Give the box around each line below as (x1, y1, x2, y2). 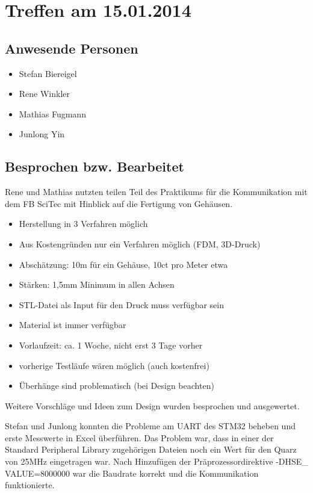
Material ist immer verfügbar (19, 318, 126, 331)
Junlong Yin (19, 128, 65, 140)
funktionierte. (5, 479, 55, 491)
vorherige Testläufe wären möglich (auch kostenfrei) (19, 359, 209, 371)
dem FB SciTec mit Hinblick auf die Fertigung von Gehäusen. (5, 197, 233, 209)
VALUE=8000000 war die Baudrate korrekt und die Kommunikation (5, 467, 259, 479)
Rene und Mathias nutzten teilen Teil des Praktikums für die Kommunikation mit (5, 185, 308, 198)
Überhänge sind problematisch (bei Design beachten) (19, 379, 214, 392)
